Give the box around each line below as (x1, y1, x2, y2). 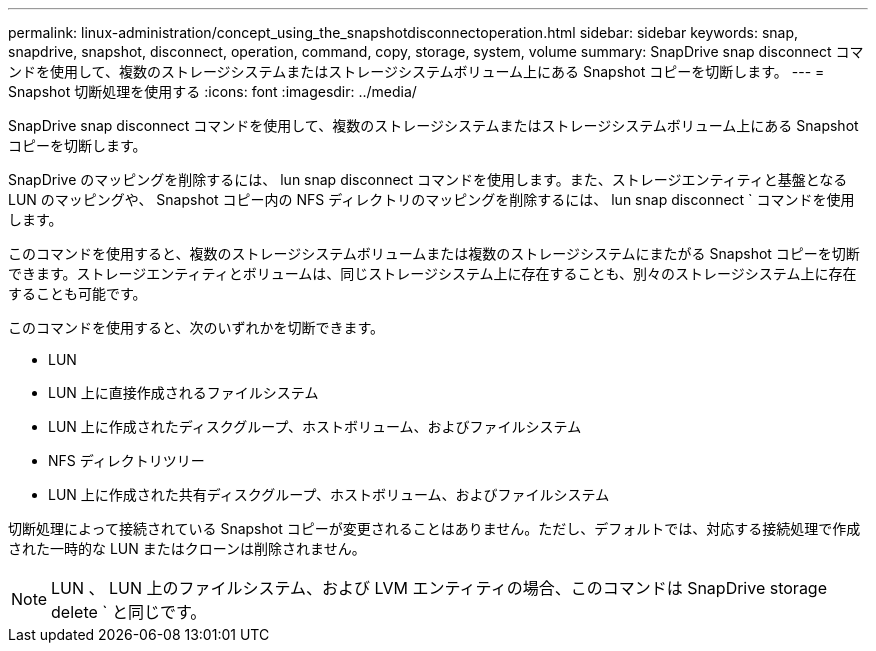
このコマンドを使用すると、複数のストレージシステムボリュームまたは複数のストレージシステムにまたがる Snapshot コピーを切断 (8, 245, 860, 262)
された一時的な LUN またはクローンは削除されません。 (8, 540, 366, 557)
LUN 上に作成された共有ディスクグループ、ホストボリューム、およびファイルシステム (48, 486, 610, 503)
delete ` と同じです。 (51, 602, 207, 622)
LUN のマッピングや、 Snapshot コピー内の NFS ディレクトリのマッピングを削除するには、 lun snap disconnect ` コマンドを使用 (8, 191, 855, 208)
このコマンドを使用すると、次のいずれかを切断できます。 (8, 319, 385, 336)
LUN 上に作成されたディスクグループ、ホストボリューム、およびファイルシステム (48, 418, 582, 435)
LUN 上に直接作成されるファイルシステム (48, 384, 319, 401)
